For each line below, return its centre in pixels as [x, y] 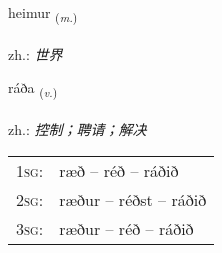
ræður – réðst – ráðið [133, 199]
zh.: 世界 [35, 53]
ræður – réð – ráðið [126, 228]
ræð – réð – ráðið [119, 170]
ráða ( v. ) [33, 89]
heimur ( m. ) [43, 13]
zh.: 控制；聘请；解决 [77, 129]
